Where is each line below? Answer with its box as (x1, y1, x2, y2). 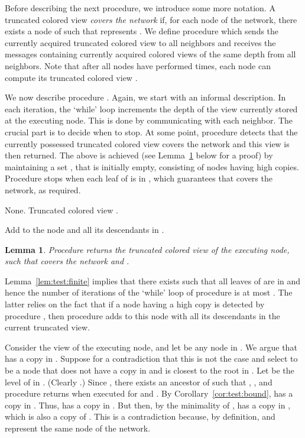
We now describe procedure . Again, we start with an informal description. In (5, 91, 286, 103)
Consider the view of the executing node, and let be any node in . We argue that (5, 340, 297, 353)
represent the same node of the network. (5, 422, 151, 434)
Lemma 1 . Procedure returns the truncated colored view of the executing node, (5, 243, 290, 255)
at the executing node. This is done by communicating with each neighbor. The (5, 114, 293, 126)
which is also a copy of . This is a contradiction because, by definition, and (5, 410, 275, 423)
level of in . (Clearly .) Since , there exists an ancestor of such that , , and (5, 375, 272, 388)
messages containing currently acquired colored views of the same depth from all (5, 48, 296, 60)
